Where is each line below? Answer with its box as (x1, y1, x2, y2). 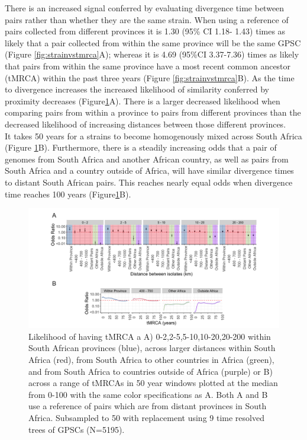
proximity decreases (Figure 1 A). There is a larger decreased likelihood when (5, 94, 280, 107)
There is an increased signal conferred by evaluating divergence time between (5, 2, 285, 14)
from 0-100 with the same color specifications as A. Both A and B (28, 388, 268, 400)
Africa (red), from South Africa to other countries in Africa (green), (28, 353, 274, 365)
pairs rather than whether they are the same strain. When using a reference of (5, 13, 289, 25)
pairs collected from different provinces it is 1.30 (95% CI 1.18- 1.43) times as (5, 25, 286, 37)
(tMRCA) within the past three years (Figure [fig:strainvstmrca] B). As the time (5, 71, 295, 84)
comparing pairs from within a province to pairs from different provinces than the (5, 106, 301, 119)
